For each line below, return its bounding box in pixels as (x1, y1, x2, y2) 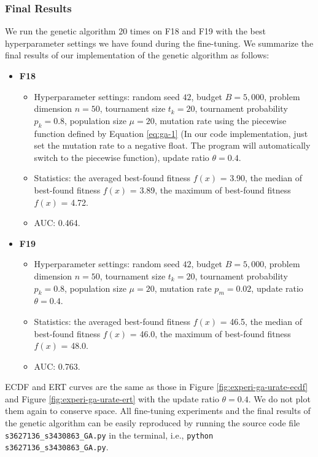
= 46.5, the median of (220, 314, 303, 327)
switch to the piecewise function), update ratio (34, 150, 209, 163)
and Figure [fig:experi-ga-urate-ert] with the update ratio (5, 392, 219, 405)
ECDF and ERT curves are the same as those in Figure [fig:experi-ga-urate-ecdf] (5, 380, 308, 393)
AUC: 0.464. (34, 216, 80, 229)
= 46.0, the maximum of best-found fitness (130, 327, 291, 340)
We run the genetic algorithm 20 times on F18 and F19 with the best (5, 25, 266, 37)
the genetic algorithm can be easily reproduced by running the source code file (5, 416, 300, 429)
